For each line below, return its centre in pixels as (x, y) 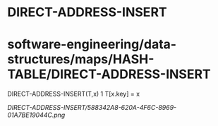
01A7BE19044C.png (36, 115)
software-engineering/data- (92, 45)
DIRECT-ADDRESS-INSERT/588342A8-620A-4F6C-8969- (92, 108)
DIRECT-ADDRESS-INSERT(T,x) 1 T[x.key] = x (73, 94)
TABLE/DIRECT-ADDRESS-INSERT (109, 74)
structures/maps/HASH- (81, 59)
